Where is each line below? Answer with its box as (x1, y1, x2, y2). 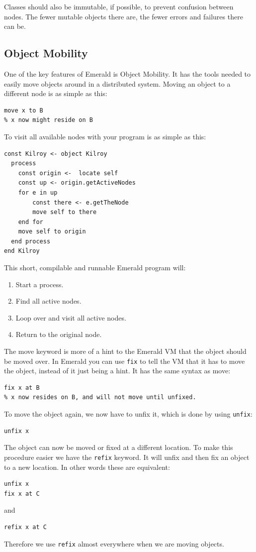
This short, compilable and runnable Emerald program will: (4, 262, 186, 273)
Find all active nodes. (15, 296, 82, 306)
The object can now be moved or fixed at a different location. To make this (4, 442, 233, 452)
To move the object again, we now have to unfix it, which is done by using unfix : (4, 409, 253, 419)
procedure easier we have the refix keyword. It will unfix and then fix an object (4, 451, 250, 462)
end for (18, 218, 43, 225)
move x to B (4, 107, 43, 114)
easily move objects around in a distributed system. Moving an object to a (4, 78, 231, 89)
